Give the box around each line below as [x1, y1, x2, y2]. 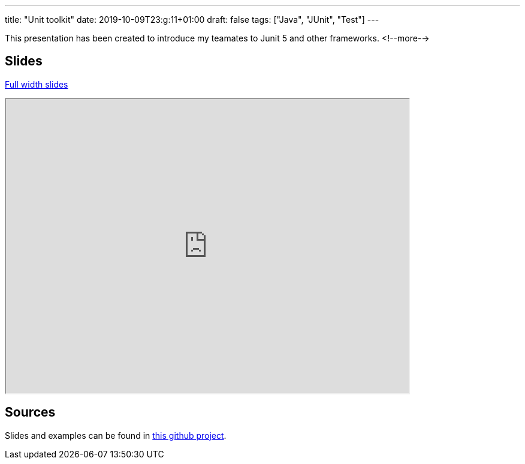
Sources [5, 405, 56, 420]
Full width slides [5, 79, 68, 89]
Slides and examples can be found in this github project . [5, 430, 227, 441]
